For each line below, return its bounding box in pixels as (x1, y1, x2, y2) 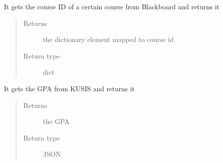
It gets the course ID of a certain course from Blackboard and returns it (4, 1, 220, 11)
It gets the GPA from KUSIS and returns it (4, 83, 135, 93)
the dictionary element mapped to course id (43, 34, 174, 44)
